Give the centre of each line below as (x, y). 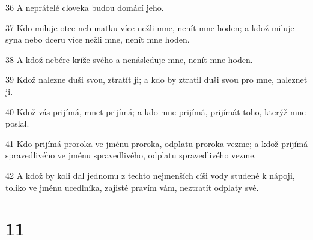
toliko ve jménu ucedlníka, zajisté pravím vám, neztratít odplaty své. (132, 187)
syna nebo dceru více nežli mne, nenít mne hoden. (98, 39)
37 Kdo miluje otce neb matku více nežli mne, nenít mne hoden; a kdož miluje (150, 27)
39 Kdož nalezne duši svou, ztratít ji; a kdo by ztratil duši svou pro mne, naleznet (156, 79)
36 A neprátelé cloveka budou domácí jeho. (85, 7)
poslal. (17, 123)
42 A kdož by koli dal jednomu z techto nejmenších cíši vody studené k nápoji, (150, 175)
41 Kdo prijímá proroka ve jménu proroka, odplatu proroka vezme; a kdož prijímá (157, 143)
